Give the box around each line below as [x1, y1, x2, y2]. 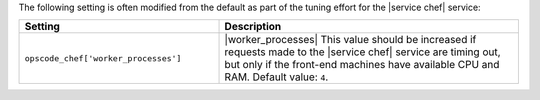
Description [224, 20, 282, 34]
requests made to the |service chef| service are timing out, [224, 45, 501, 59]
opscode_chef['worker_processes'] [24, 53, 182, 64]
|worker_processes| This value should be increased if [224, 33, 477, 47]
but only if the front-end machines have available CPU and [224, 58, 500, 72]
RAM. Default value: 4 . [224, 70, 329, 84]
